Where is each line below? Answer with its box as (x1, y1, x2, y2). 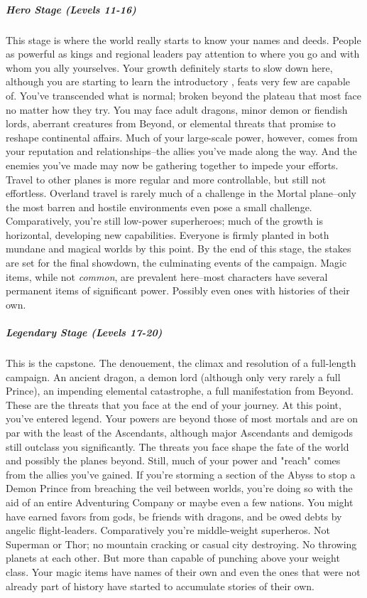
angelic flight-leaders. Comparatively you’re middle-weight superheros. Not (6, 523, 330, 538)
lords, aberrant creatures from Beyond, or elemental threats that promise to (6, 116, 336, 131)
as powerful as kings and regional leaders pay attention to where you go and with (6, 46, 360, 61)
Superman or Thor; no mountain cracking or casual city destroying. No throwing (6, 536, 357, 551)
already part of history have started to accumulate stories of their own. (6, 578, 314, 593)
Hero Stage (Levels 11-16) (6, 1, 136, 16)
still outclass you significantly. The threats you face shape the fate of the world (6, 439, 349, 454)
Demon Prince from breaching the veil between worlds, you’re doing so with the (6, 481, 353, 496)
